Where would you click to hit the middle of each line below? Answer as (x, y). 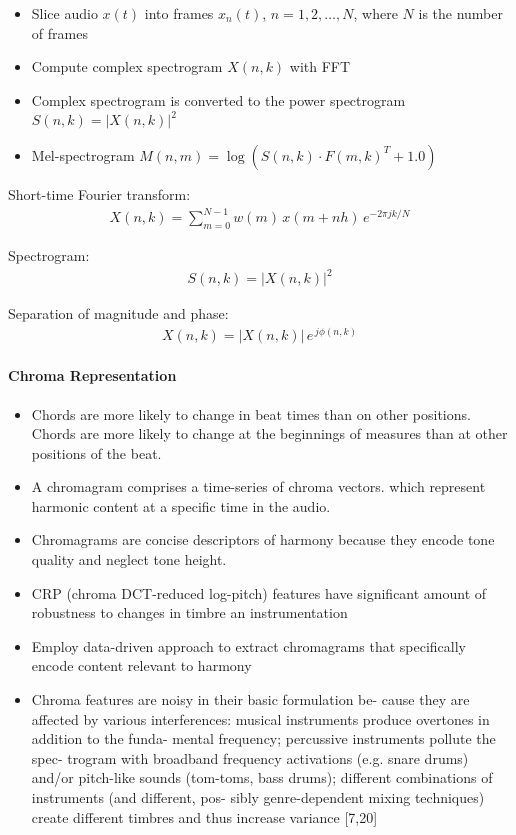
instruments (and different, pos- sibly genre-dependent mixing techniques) (258, 797)
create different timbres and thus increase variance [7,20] (204, 816)
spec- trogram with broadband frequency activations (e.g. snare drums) (250, 757)
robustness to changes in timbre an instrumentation (189, 612)
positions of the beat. (96, 452)
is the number (460, 13)
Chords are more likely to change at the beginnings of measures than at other (269, 433)
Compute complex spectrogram (127, 66)
